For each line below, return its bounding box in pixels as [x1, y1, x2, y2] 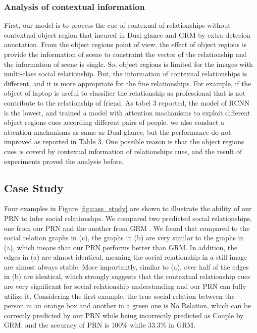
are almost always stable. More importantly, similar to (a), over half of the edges [4, 261, 249, 272]
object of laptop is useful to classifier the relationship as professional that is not [4, 88, 246, 98]
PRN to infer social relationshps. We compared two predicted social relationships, [4, 213, 252, 223]
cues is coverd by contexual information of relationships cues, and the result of [4, 146, 242, 156]
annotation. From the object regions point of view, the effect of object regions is [4, 39, 247, 50]
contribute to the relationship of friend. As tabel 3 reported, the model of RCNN [4, 97, 250, 108]
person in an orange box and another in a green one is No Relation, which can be [4, 300, 251, 311]
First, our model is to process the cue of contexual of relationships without [4, 20, 231, 30]
